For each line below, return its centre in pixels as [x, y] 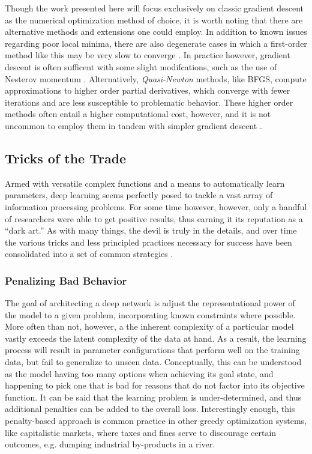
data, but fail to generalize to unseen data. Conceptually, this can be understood [153, 362]
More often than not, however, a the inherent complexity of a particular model [149, 326]
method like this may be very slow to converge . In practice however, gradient [148, 55]
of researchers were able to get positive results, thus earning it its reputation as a [154, 218]
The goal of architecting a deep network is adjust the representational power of [150, 303]
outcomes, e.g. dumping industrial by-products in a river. [110, 444]
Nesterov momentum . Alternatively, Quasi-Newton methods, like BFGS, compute [156, 78]
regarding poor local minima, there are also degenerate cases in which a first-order [156, 43]
